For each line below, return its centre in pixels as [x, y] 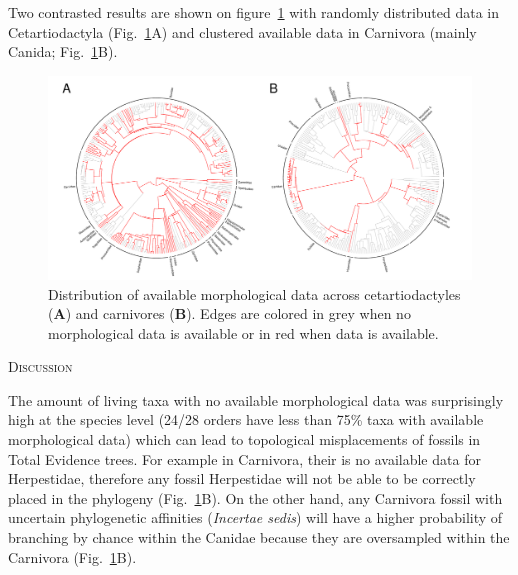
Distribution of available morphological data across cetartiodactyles [254, 293]
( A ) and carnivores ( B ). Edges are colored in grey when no [229, 313]
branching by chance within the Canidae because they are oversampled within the [259, 537]
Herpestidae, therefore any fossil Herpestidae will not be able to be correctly [242, 478]
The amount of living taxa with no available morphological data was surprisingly [256, 399]
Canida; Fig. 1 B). [63, 51]
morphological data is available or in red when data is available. [243, 332]
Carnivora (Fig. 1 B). [72, 556]
